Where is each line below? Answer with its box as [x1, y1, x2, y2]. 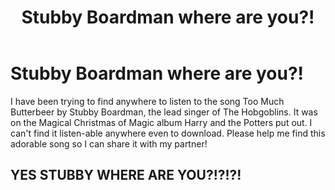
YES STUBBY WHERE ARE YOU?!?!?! [10, 167, 242, 184]
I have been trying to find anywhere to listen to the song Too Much [10, 95, 285, 107]
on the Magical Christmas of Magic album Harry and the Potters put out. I [10, 116, 313, 128]
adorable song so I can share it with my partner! [10, 137, 208, 150]
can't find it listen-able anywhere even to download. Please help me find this [10, 127, 326, 139]
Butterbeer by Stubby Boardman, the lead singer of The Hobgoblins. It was [10, 106, 318, 118]
